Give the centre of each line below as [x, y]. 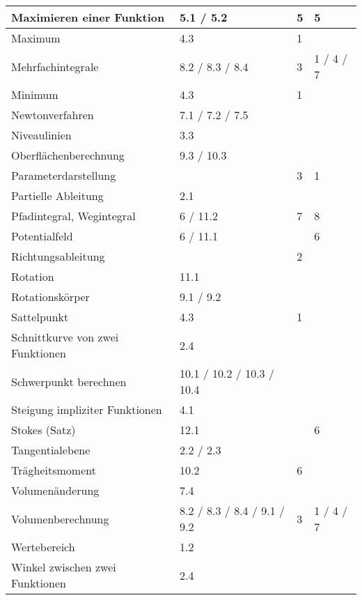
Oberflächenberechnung [68, 155]
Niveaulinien [41, 135]
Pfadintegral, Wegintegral [73, 216]
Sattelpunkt [40, 317]
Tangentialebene [51, 450]
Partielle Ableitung [57, 195]
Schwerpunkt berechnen [69, 381]
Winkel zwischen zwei [64, 567]
